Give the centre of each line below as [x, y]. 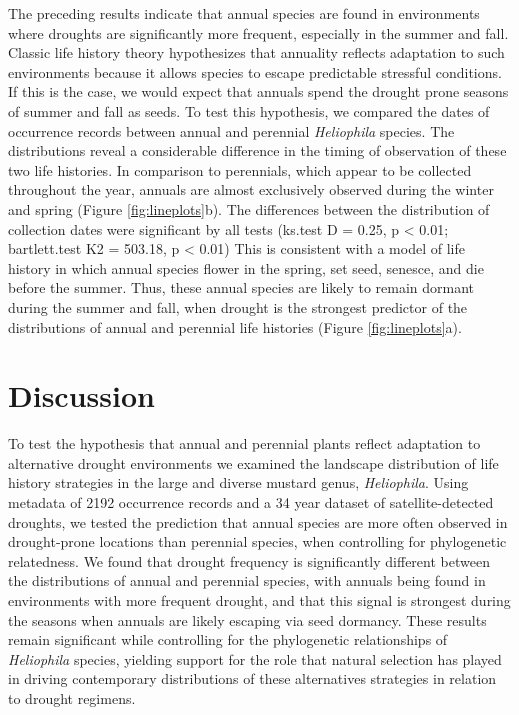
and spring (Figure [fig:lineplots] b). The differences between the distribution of [249, 208]
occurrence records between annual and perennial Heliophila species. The [231, 130]
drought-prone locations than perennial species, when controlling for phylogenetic [257, 541]
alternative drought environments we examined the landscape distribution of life [253, 462]
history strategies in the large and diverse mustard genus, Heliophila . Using [238, 482]
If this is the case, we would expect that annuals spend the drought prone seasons [258, 91]
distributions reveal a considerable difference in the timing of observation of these [257, 150]
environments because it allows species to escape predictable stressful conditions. [255, 71]
